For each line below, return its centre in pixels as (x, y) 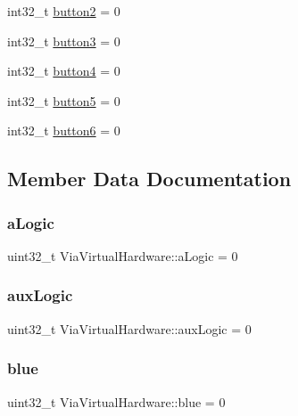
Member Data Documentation (149, 179)
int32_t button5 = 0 (64, 100)
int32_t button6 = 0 (64, 131)
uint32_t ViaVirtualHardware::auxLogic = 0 (129, 328)
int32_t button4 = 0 (64, 71)
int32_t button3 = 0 (64, 41)
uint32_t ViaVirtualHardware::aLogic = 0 (123, 255)
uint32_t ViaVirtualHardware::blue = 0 (116, 401)
